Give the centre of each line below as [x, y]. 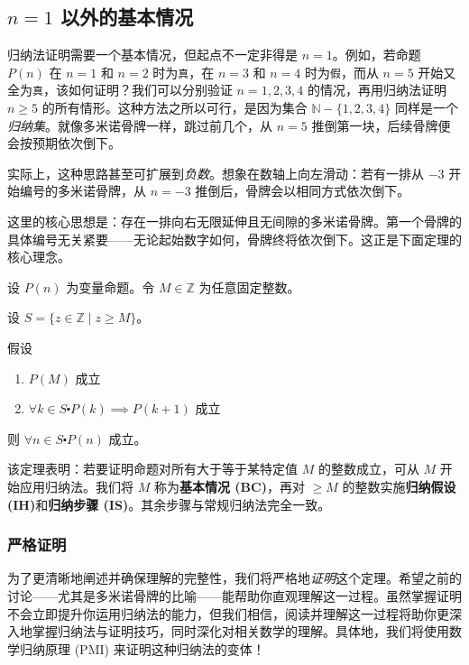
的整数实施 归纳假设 [399, 487]
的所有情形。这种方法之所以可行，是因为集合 [175, 108]
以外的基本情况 [127, 17]
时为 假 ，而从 [342, 72]
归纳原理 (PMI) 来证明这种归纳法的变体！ [142, 648]
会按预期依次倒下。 [64, 143]
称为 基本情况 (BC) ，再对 [229, 487]
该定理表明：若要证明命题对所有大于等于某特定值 [152, 469]
